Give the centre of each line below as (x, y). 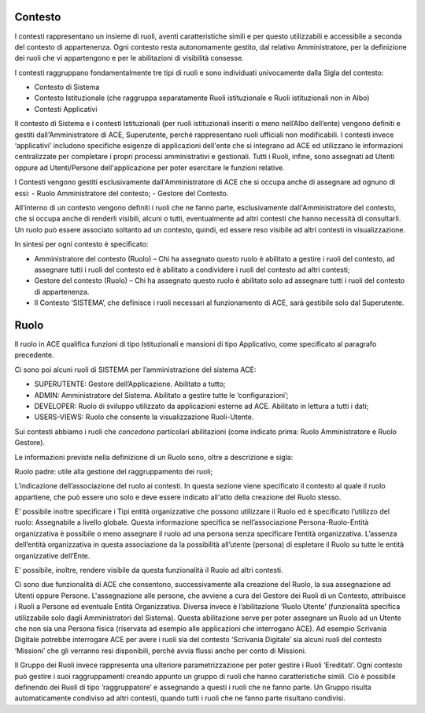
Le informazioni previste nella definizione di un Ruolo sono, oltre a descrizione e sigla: (154, 457)
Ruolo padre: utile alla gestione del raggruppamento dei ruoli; (114, 471)
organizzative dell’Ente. (52, 555)
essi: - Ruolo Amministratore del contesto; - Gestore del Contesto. (122, 193)
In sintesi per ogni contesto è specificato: (81, 244)
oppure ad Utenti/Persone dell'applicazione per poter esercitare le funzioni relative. (150, 167)
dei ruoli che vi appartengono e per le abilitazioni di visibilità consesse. (129, 58)
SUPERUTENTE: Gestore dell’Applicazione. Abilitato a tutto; (130, 384)
